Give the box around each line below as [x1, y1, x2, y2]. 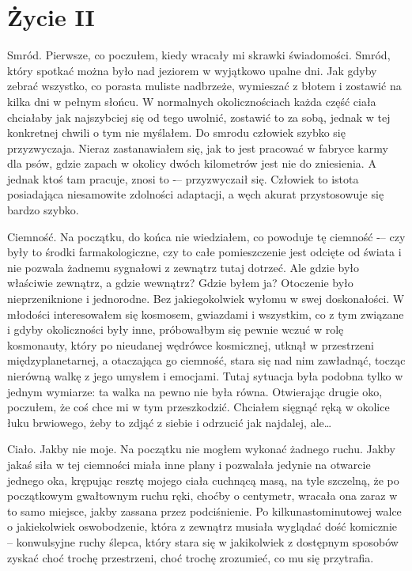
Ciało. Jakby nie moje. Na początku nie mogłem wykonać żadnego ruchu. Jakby [7, 441, 395, 457]
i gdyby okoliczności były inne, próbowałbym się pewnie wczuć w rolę [7, 321, 344, 338]
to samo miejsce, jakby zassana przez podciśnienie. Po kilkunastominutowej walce [7, 502, 402, 519]
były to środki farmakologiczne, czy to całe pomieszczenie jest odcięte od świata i [7, 244, 402, 260]
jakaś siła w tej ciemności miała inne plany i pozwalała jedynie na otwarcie [7, 456, 371, 472]
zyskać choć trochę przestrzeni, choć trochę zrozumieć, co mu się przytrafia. [7, 549, 374, 565]
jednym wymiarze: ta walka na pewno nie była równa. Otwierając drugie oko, [7, 383, 383, 399]
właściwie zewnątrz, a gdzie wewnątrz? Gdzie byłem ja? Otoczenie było [7, 274, 353, 291]
